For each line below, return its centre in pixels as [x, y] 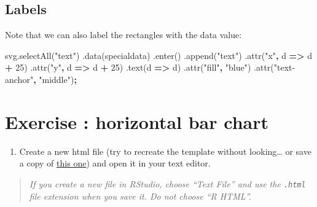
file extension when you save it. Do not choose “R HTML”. [140, 196]
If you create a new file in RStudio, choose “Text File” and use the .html [167, 183]
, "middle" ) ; [55, 79]
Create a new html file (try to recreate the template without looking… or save [165, 151]
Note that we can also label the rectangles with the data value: [123, 35]
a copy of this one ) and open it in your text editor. [115, 163]
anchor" [19, 79]
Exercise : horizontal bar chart [137, 121]
